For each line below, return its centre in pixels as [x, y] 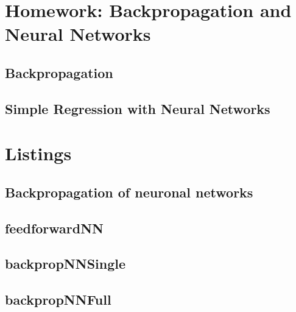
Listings [38, 153]
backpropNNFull [58, 300]
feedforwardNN [55, 228]
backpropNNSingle [65, 264]
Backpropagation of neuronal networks [129, 192]
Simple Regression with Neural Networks [138, 108]
